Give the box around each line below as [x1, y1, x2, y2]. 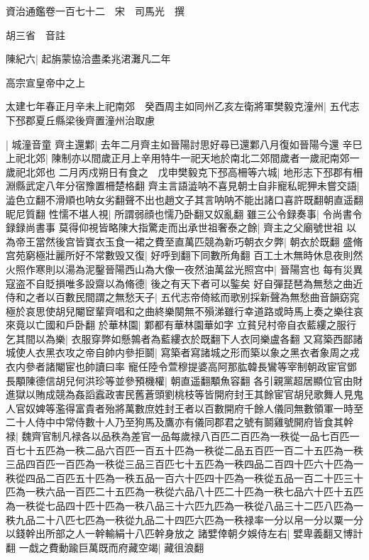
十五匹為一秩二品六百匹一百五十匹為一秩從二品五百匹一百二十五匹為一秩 [25, 442, 363, 457]
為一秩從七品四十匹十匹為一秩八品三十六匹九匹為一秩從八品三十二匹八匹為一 [6, 498, 363, 512]
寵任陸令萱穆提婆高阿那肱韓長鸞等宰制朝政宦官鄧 [128, 359, 357, 374]
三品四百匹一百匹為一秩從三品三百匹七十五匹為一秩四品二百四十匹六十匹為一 [6, 456, 363, 471]
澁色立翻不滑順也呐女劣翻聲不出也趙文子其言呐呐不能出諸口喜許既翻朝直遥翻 [6, 192, 363, 207]
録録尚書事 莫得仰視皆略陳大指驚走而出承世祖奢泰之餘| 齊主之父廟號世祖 [6, 220, 343, 235]
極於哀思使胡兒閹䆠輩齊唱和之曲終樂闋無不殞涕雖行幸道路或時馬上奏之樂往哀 [6, 303, 363, 318]
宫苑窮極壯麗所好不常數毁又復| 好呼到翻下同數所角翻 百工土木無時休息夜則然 [6, 248, 363, 263]
